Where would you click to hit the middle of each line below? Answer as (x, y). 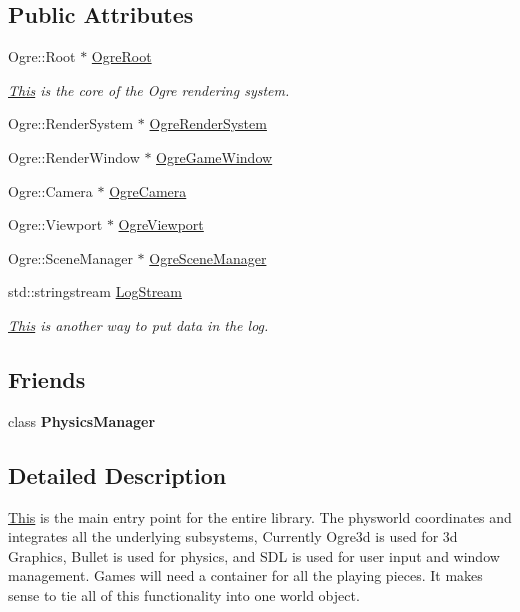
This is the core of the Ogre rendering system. (149, 89)
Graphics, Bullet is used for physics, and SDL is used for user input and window (254, 555)
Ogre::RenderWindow (74, 156)
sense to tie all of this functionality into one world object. (184, 594)
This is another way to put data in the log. (138, 324)
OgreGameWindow (214, 156)
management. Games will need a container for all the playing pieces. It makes (245, 575)
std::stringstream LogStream (95, 291)
